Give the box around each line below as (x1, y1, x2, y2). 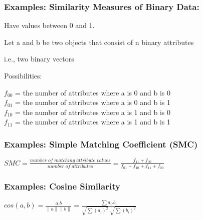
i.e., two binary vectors (4, 53, 74, 64)
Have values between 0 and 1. (4, 20, 95, 30)
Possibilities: (4, 70, 42, 80)
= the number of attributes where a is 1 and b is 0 (15, 106, 171, 117)
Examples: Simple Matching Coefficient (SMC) (4, 137, 198, 150)
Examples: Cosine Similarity (4, 179, 120, 192)
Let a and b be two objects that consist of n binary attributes (4, 36, 194, 47)
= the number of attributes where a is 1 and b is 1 (15, 116, 171, 127)
